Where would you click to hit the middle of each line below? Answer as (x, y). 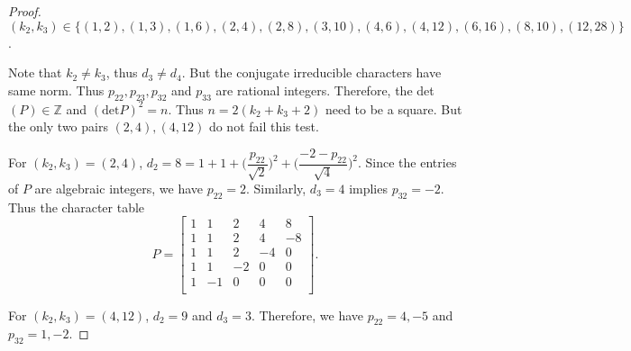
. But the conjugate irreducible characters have (311, 72)
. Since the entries (407, 162)
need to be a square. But (393, 108)
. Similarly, (276, 188)
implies (368, 188)
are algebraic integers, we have (119, 188)
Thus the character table (77, 207)
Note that (35, 72)
